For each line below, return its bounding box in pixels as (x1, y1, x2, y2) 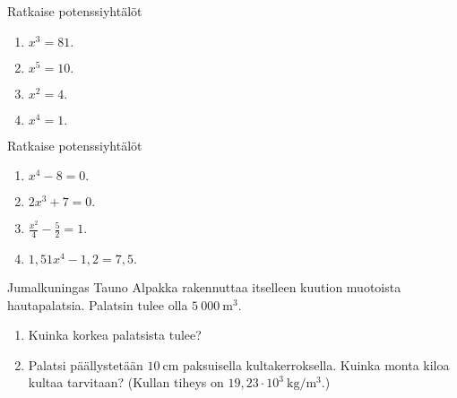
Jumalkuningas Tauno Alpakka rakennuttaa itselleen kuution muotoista (7, 278, 401, 297)
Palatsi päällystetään (28, 355, 143, 374)
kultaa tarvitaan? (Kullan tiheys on (28, 373, 224, 392)
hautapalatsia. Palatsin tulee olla (7, 295, 188, 314)
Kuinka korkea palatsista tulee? (28, 325, 202, 344)
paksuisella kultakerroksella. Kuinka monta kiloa (183, 355, 450, 374)
